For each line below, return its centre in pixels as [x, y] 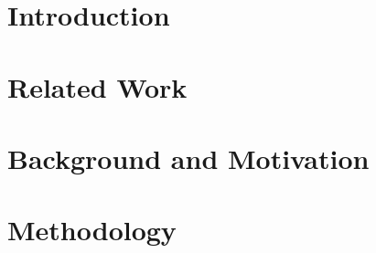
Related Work [97, 86]
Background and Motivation [188, 158]
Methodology [92, 230]
